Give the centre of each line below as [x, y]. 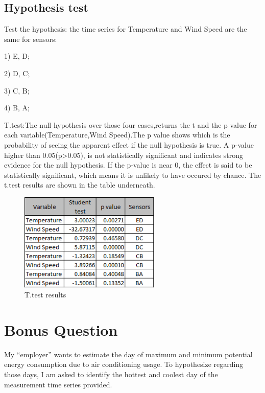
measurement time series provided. [58, 384]
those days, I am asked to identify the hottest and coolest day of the [111, 374]
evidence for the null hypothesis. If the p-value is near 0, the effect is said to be [128, 165]
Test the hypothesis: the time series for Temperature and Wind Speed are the [126, 29]
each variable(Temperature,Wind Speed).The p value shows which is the [117, 135]
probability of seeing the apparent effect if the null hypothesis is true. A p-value [129, 144]
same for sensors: [31, 39]
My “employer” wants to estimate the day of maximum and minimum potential [128, 354]
